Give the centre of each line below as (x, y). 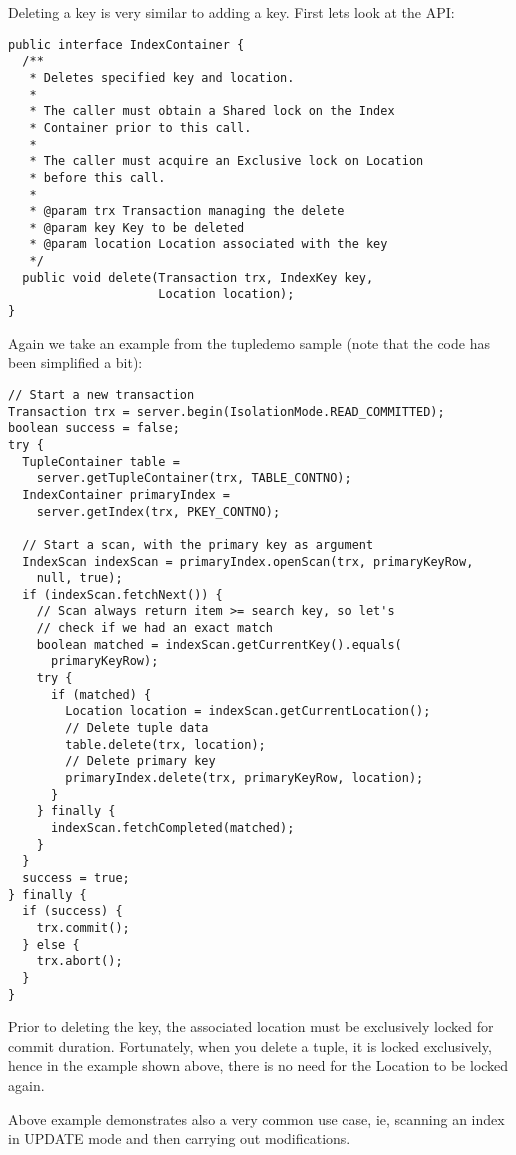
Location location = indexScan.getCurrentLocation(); (248, 711)
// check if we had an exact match (154, 628)
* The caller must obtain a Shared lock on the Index (212, 111)
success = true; (76, 877)
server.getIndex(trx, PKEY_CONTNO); (158, 511)
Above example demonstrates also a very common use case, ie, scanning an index (256, 1118)
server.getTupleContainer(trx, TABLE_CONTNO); (194, 478)
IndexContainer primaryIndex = (126, 494)
